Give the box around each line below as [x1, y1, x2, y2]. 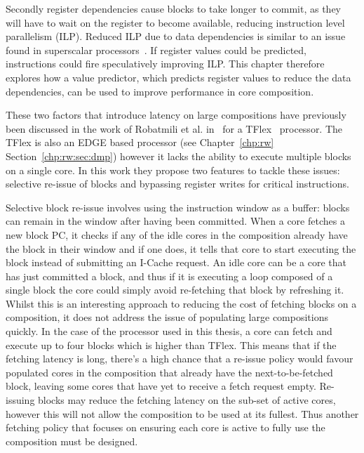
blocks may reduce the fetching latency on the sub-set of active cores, [38, 393, 336, 407]
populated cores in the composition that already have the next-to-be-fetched [6, 365, 333, 379]
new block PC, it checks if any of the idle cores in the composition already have [6, 227, 348, 242]
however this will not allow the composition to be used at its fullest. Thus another [6, 406, 359, 421]
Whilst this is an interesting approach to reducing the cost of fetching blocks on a [6, 296, 357, 310]
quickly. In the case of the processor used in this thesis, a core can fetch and [6, 324, 332, 339]
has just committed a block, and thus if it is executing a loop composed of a [6, 268, 333, 283]
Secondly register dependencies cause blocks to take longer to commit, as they [6, 1, 342, 15]
